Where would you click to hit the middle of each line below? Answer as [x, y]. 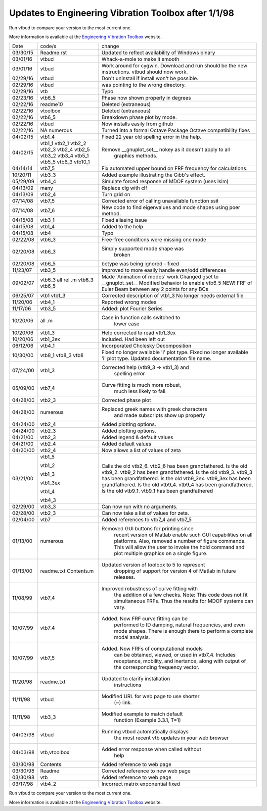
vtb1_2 [48, 465]
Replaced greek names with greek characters [155, 409]
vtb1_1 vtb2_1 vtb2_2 [63, 144]
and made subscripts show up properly [159, 415]
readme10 [52, 104]
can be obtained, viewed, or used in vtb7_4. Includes [175, 655]
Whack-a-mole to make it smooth [140, 59]
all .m [46, 321]
